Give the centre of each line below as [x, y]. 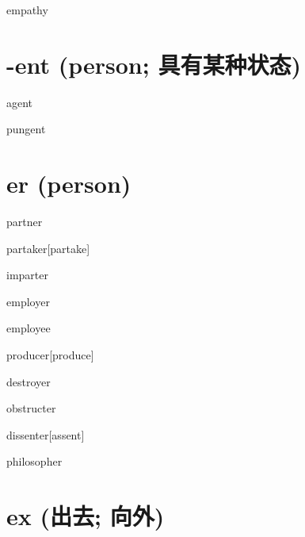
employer [28, 301]
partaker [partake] [48, 248]
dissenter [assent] [46, 434]
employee [29, 328]
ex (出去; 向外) [86, 516]
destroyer [29, 381]
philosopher [34, 461]
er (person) [69, 184]
